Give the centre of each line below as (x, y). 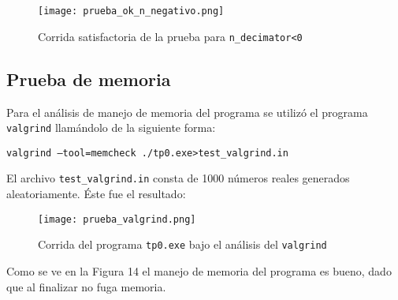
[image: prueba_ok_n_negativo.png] (131, 11)
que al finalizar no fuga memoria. (86, 286)
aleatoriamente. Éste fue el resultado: (96, 194)
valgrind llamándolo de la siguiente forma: (111, 127)
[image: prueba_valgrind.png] (117, 219)
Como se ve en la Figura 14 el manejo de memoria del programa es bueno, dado (199, 270)
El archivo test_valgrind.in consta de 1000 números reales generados (178, 178)
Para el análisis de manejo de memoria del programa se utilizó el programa (187, 112)
